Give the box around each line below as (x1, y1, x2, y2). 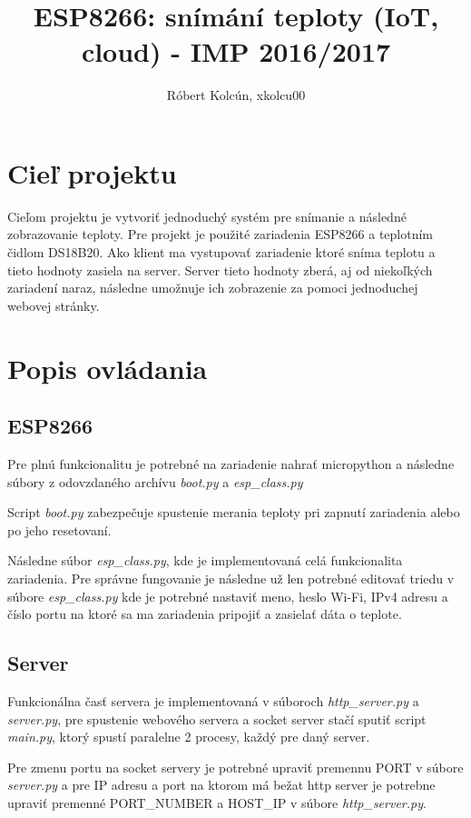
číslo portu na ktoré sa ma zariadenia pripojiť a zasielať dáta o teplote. (7, 604, 402, 623)
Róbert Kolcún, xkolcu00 (166, 85, 306, 105)
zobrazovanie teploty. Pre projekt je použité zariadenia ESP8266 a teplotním (7, 224, 433, 244)
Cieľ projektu (7, 154, 177, 191)
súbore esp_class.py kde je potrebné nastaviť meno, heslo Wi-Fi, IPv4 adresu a (7, 586, 448, 605)
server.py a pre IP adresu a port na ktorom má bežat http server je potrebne (7, 775, 436, 794)
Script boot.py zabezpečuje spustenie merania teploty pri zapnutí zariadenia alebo (7, 503, 460, 522)
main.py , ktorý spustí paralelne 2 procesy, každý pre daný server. (7, 727, 370, 746)
